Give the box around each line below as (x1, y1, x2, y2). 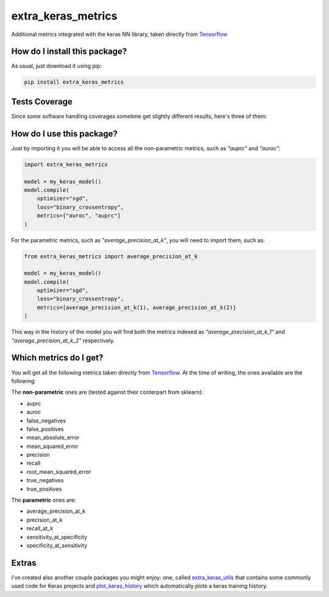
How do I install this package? (11, 46, 127, 57)
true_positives (26, 485, 62, 493)
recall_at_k (26, 525, 54, 532)
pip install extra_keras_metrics (24, 79, 124, 85)
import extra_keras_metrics (24, 161, 108, 168)
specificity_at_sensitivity (26, 541, 88, 549)
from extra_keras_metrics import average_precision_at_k (24, 253, 198, 259)
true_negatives (26, 477, 64, 484)
